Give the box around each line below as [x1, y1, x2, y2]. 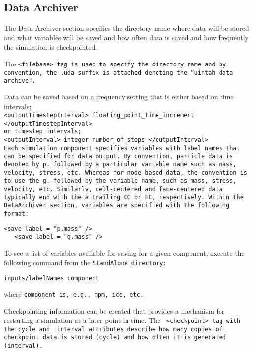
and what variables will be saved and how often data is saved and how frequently [4, 32, 249, 42]
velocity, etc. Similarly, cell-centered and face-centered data [4, 186, 222, 193]
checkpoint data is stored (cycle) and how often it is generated [4, 334, 226, 341]
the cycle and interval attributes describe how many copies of [4, 325, 222, 333]
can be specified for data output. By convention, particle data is [4, 153, 233, 160]
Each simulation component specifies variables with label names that [4, 144, 240, 152]
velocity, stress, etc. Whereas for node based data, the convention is [4, 169, 247, 176]
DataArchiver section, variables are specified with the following [4, 202, 230, 209]
